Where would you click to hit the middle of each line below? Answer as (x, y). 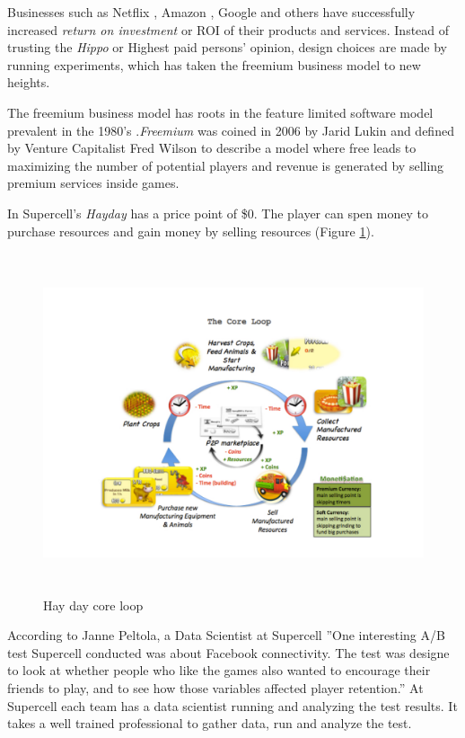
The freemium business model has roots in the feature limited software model (220, 112)
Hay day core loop (93, 605)
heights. (29, 82)
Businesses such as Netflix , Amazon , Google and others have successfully (211, 12)
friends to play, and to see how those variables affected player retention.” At (215, 688)
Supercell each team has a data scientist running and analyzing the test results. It (232, 705)
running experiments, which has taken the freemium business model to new (214, 64)
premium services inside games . (93, 183)
